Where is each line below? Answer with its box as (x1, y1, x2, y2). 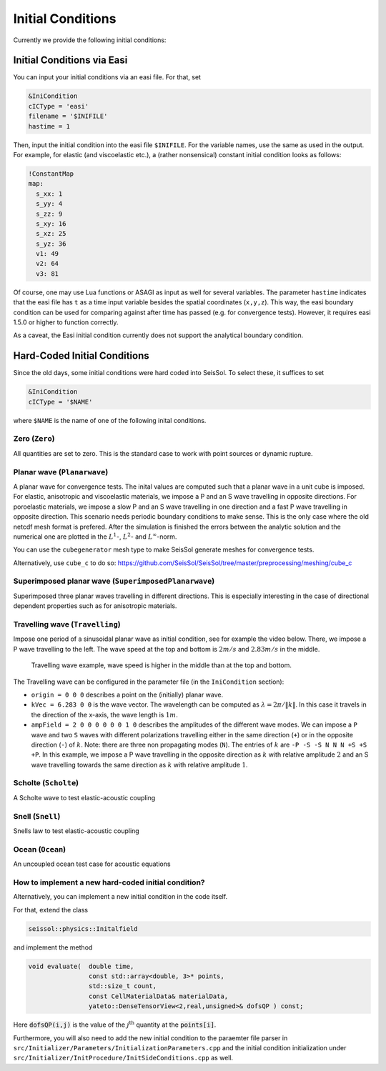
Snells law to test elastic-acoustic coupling (13, 826, 139, 835)
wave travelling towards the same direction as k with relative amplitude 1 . (31, 760, 248, 769)
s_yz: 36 (36, 239, 66, 248)
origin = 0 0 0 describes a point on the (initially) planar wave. (31, 690, 224, 699)
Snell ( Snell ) (13, 811, 61, 821)
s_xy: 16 (36, 219, 66, 228)
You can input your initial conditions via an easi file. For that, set (13, 73, 202, 81)
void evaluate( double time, (28, 962, 134, 970)
